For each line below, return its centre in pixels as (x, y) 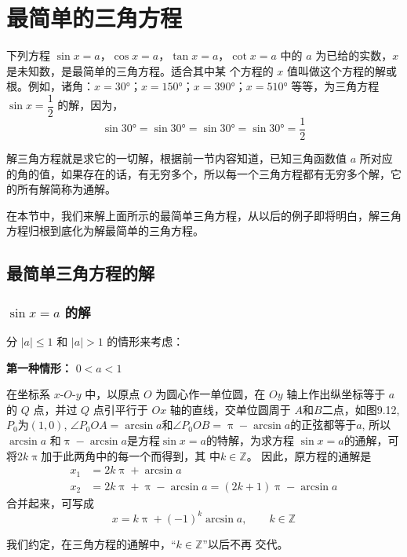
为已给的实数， (354, 55)
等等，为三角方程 (335, 86)
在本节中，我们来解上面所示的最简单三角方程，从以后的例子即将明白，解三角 (204, 215)
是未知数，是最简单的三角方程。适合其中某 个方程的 (140, 70)
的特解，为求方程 (250, 440)
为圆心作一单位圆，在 (211, 394)
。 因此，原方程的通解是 (309, 455)
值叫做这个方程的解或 (342, 70)
